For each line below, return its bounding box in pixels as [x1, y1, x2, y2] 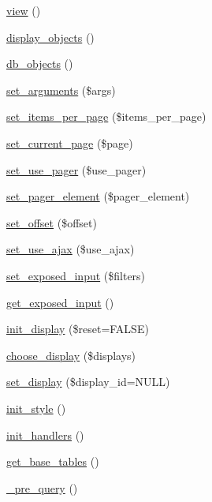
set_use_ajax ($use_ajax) [6, 241, 135, 257]
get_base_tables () [6, 453, 99, 470]
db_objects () [6, 55, 73, 72]
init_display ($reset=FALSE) [6, 320, 149, 337]
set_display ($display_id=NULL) [6, 373, 170, 390]
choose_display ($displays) [6, 347, 136, 363]
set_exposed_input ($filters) [6, 267, 146, 283]
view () [6, 2, 41, 18]
